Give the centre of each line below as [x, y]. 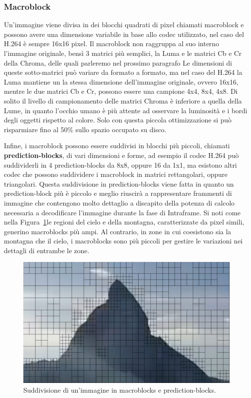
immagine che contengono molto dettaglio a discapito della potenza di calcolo [119, 202]
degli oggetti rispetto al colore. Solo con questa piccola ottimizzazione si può [118, 120]
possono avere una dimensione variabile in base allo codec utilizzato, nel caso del [124, 34]
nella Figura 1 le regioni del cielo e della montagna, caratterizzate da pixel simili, [124, 222]
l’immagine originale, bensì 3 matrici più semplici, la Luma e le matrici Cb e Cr [123, 53]
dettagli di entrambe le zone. [47, 250]
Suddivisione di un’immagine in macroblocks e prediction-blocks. [120, 389]
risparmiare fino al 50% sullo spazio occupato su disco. [85, 129]
